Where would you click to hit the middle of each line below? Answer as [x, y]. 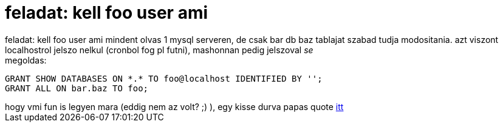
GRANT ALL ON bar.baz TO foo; [77, 88]
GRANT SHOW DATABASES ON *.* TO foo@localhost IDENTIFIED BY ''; [164, 78]
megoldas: [26, 60]
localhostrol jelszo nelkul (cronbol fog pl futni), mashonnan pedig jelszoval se [159, 50]
